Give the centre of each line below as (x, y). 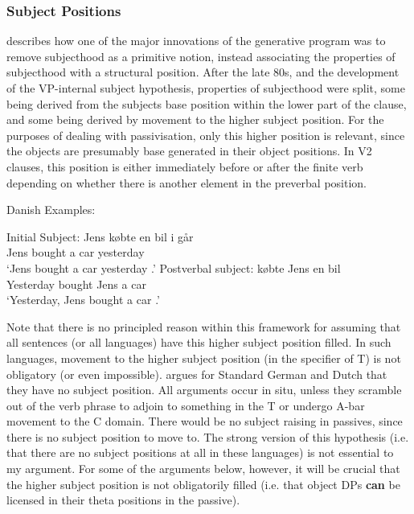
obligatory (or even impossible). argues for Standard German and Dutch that (197, 374)
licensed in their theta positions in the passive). (123, 500)
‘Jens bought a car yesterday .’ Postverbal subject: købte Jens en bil (174, 267)
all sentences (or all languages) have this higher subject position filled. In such (199, 342)
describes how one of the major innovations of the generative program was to (196, 41)
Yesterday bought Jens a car (76, 284)
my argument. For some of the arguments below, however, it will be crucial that (203, 469)
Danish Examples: (51, 210)
